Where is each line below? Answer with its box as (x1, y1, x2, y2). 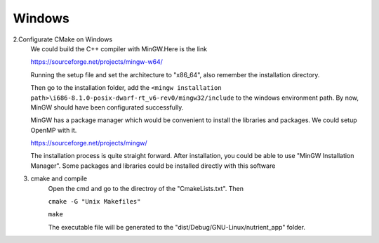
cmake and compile (30, 174, 88, 183)
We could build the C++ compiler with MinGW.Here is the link (30, 44, 207, 53)
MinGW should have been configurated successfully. (30, 103, 184, 112)
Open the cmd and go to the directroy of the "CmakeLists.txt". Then (48, 184, 244, 192)
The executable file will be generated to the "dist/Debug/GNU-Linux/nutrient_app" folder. (48, 223, 305, 231)
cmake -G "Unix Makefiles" (48, 197, 141, 206)
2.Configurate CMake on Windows (13, 35, 112, 44)
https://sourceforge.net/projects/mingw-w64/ (30, 58, 163, 66)
